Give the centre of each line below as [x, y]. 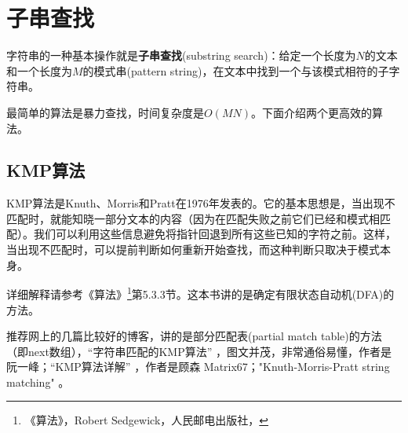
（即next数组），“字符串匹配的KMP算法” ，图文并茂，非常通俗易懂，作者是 [199, 351]
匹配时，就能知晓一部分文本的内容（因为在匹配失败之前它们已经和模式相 [193, 218]
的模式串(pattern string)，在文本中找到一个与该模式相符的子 [236, 70]
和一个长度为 [39, 70]
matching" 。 [38, 382]
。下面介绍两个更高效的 [311, 112]
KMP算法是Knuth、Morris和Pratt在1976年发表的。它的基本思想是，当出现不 [201, 203]
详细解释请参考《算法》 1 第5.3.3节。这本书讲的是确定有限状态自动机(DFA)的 [200, 293]
